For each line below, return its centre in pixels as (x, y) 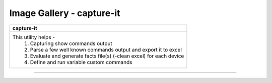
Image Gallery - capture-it (65, 13)
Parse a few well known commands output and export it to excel (106, 49)
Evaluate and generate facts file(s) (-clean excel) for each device (107, 56)
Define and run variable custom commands (81, 62)
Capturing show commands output (71, 43)
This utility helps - (34, 37)
